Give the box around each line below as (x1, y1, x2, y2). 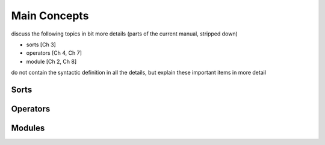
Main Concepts (11, 9, 89, 22)
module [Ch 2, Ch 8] (26, 58, 77, 65)
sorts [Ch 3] (26, 41, 57, 48)
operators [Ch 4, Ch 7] (26, 49, 82, 57)
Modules (11, 123, 45, 133)
